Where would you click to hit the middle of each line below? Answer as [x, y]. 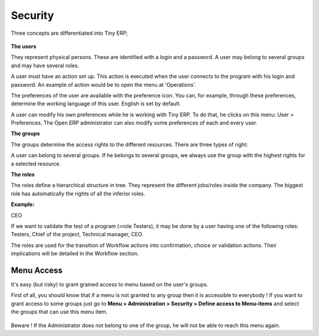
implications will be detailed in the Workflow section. [75, 253]
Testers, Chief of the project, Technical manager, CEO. [77, 234]
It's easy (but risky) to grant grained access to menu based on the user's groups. [110, 285]
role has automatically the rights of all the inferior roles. [78, 193]
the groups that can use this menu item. [59, 312]
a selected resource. [36, 164]
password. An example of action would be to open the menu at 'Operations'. [103, 84]
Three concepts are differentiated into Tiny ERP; [69, 33]
